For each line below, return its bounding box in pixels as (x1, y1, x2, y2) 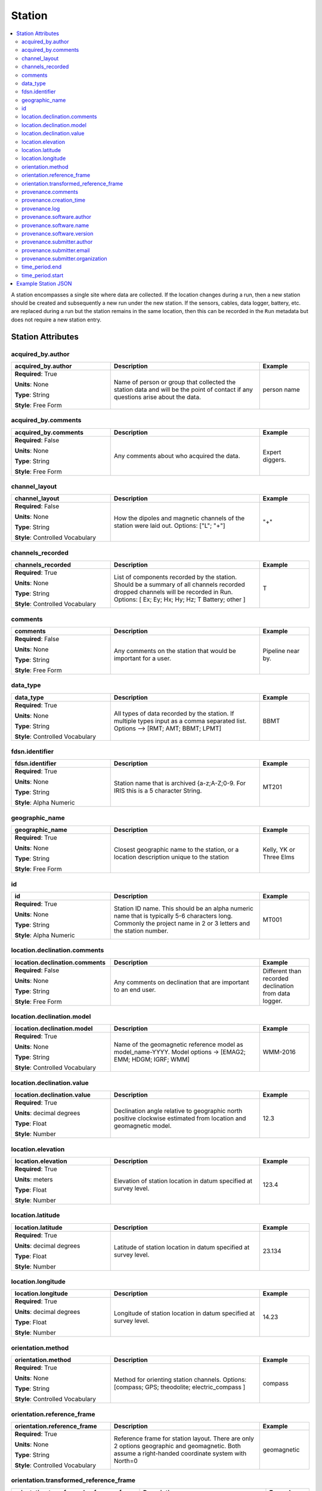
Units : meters (14, 1175, 53, 1183)
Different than (262, 967, 302, 975)
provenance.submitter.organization (21, 255, 107, 262)
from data (262, 989, 290, 997)
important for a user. (113, 654, 171, 662)
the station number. (113, 926, 169, 935)
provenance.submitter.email (21, 246, 90, 253)
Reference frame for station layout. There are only (113, 1434, 255, 1443)
